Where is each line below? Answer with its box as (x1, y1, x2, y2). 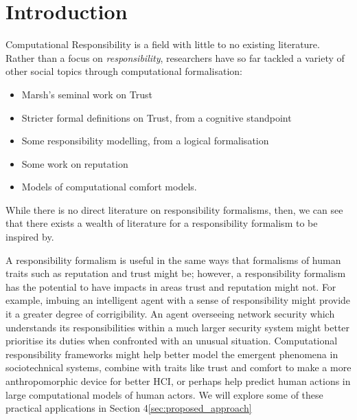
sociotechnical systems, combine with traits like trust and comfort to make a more (5, 360, 352, 375)
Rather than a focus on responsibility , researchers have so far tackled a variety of (5, 50, 345, 65)
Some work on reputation (21, 156, 128, 170)
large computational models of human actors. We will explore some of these (5, 387, 323, 401)
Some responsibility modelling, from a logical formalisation (21, 133, 269, 148)
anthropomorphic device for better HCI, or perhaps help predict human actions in (5, 374, 351, 388)
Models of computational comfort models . (21, 179, 197, 194)
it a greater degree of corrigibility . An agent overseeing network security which (5, 307, 335, 321)
